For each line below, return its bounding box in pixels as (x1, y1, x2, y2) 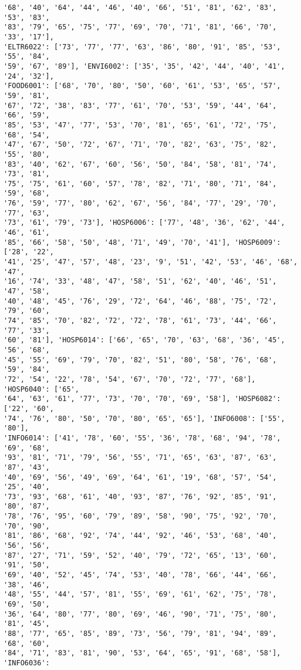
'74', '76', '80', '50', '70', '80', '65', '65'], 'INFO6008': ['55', (4, 414, 285, 423)
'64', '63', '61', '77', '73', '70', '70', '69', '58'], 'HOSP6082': (4, 395, 281, 403)
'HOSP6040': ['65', (4, 385, 79, 393)
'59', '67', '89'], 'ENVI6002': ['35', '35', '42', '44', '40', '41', (4, 62, 285, 70)
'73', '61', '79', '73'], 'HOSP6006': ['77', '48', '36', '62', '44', (4, 218, 285, 227)
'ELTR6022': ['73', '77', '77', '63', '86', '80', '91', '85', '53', (4, 42, 281, 51)
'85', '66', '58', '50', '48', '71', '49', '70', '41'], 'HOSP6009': (4, 238, 281, 247)
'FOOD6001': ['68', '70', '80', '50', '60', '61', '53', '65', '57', (4, 82, 281, 90)
